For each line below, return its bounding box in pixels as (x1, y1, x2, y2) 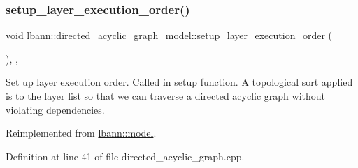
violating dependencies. (6, 102, 105, 116)
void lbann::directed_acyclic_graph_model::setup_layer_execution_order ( (6, 28, 332, 43)
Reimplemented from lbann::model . (6, 125, 157, 140)
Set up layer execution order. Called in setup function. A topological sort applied (6, 75, 353, 89)
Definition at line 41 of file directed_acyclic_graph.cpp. (6, 148, 245, 163)
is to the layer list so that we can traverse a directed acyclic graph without (6, 89, 326, 102)
